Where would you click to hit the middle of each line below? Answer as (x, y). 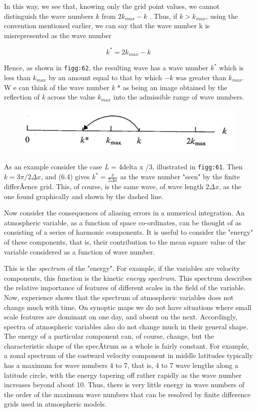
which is (232, 68)
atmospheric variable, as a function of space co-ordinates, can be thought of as (123, 222)
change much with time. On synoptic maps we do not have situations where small (128, 307)
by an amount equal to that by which (105, 77)
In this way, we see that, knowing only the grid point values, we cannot (112, 6)
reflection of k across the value (50, 97)
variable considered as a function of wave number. (80, 251)
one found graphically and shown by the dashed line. (84, 196)
